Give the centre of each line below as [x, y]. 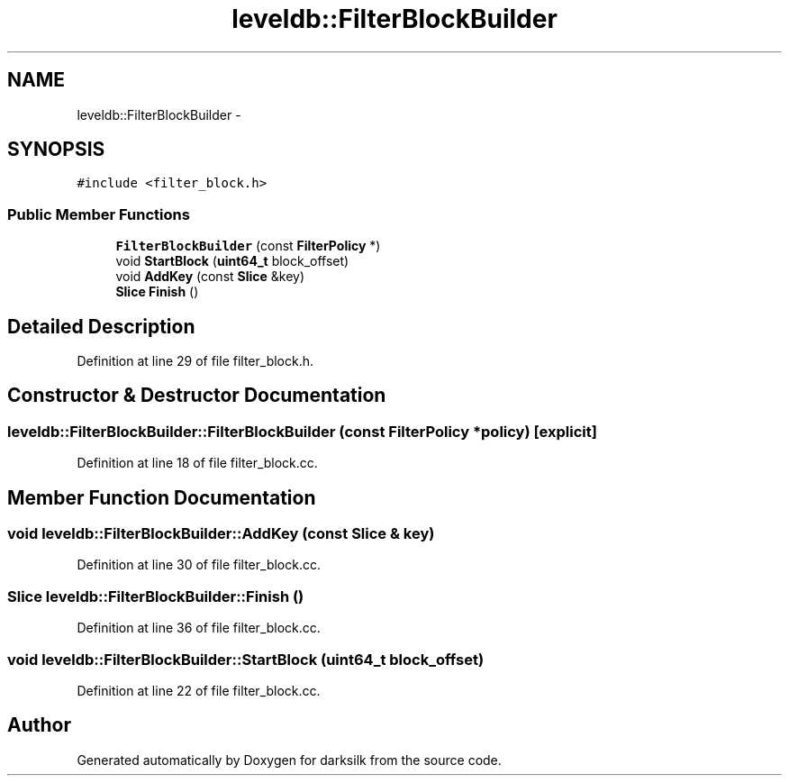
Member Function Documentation [162, 497]
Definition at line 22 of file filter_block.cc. [199, 690]
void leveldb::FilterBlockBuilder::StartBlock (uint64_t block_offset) [246, 659]
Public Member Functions [99, 214]
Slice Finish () [157, 292]
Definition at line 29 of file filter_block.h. [195, 361]
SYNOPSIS [56, 150]
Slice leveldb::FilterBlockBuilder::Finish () [156, 596]
